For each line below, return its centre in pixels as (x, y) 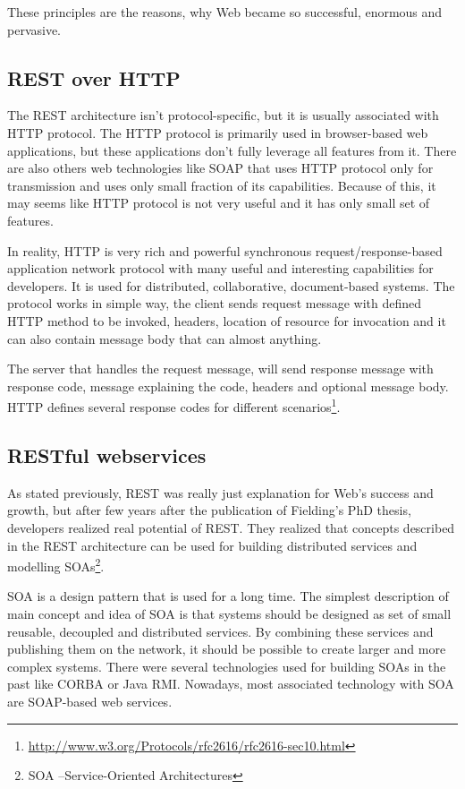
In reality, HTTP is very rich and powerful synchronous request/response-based (225, 250)
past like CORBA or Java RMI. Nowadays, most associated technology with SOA (231, 684)
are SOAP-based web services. (90, 701)
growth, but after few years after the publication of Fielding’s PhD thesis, (209, 510)
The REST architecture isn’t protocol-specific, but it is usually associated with (223, 115)
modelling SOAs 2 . (56, 565)
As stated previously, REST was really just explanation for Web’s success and (220, 492)
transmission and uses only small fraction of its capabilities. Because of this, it (222, 185)
